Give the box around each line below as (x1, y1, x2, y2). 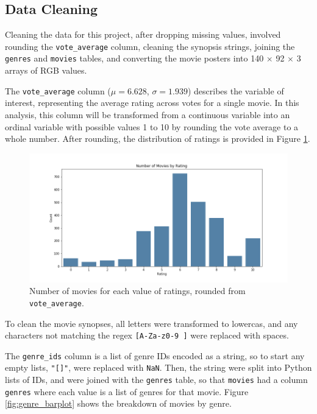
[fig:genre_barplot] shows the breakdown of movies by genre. (5, 397, 232, 410)
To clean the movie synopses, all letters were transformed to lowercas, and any (5, 317, 298, 329)
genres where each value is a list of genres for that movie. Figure (5, 385, 249, 398)
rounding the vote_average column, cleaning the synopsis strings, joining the (5, 40, 295, 52)
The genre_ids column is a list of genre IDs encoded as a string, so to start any (5, 349, 305, 362)
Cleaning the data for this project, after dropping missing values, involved (5, 28, 281, 41)
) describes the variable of (187, 84, 284, 97)
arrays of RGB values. (5, 64, 87, 77)
